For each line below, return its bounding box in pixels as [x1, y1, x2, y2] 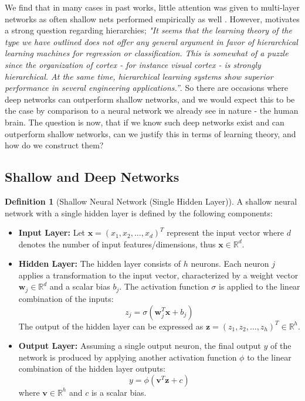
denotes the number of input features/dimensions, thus [18, 237, 216, 250]
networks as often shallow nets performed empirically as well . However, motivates [5, 12, 300, 25]
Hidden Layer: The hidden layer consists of [18, 257, 181, 270]
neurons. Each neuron [191, 257, 269, 270]
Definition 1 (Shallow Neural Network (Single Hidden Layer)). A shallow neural [5, 195, 297, 207]
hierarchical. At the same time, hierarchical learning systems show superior [5, 70, 273, 82]
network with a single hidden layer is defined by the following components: [5, 206, 273, 219]
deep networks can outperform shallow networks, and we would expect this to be [5, 93, 295, 105]
